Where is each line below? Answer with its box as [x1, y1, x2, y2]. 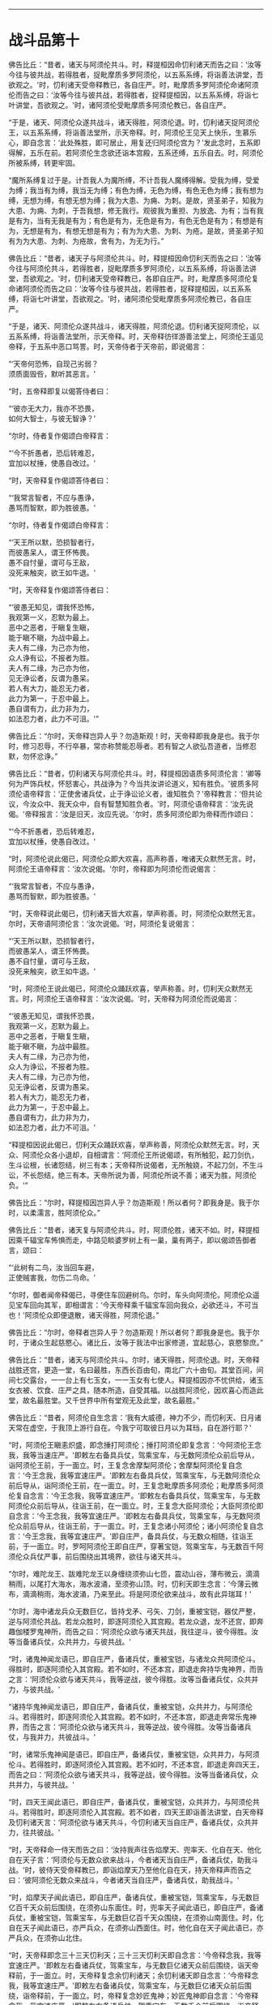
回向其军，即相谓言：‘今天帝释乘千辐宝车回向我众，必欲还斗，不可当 [29, 1300, 259, 1310]
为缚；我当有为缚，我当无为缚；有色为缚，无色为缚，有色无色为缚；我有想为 [8, 185, 264, 195]
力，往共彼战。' [8, 1827, 61, 1837]
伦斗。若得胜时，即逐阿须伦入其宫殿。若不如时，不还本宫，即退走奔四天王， [8, 1759, 264, 1769]
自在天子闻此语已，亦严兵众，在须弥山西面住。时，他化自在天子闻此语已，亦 [8, 1922, 264, 1932]
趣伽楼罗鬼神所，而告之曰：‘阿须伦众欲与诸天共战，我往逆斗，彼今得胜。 [8, 1626, 252, 1636]
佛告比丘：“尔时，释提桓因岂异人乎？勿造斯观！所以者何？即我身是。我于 [8, 1198, 253, 1207]
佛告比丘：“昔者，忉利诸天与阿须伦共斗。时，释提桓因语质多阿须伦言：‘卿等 [8, 768, 261, 778]
